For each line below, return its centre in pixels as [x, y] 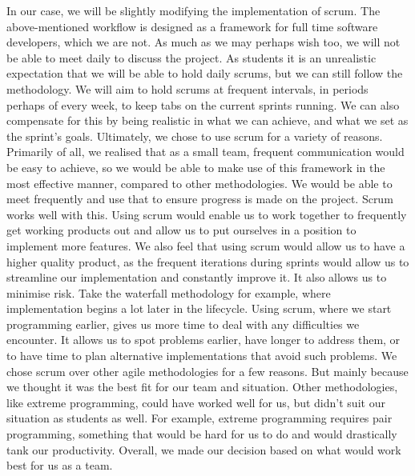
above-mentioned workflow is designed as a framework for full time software [192, 26]
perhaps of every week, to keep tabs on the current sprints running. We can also [203, 104]
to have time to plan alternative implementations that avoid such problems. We [202, 356]
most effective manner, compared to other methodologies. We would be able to [199, 183]
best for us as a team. [60, 465]
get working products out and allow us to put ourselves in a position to [181, 230]
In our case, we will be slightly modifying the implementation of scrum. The [193, 10]
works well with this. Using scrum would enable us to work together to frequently [207, 214]
